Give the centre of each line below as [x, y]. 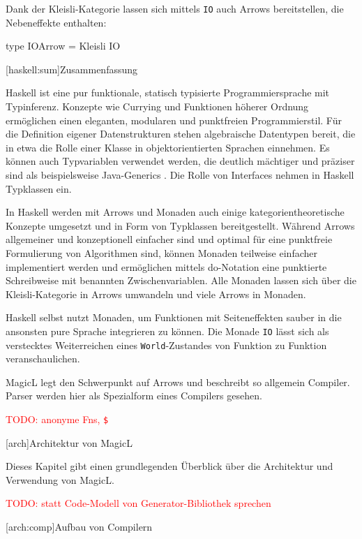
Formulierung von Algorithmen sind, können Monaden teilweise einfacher [161, 252]
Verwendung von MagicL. [60, 479]
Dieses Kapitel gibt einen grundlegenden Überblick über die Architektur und [169, 466]
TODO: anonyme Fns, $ [57, 419]
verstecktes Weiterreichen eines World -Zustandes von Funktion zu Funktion [166, 345]
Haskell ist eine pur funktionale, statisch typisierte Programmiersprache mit [168, 93]
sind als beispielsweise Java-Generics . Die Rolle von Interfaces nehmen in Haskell [180, 175]
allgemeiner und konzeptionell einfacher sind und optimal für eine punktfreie [169, 239]
